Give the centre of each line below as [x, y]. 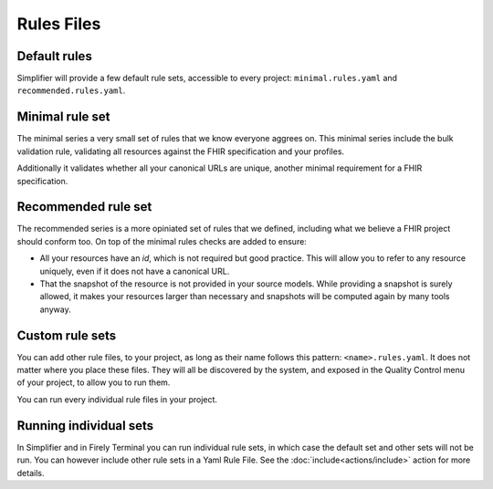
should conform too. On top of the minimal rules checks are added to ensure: [162, 241]
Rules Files [59, 24]
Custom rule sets [67, 335]
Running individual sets [85, 426]
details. [31, 473]
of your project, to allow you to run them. [94, 382]
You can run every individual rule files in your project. [117, 399]
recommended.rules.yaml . [71, 90]
